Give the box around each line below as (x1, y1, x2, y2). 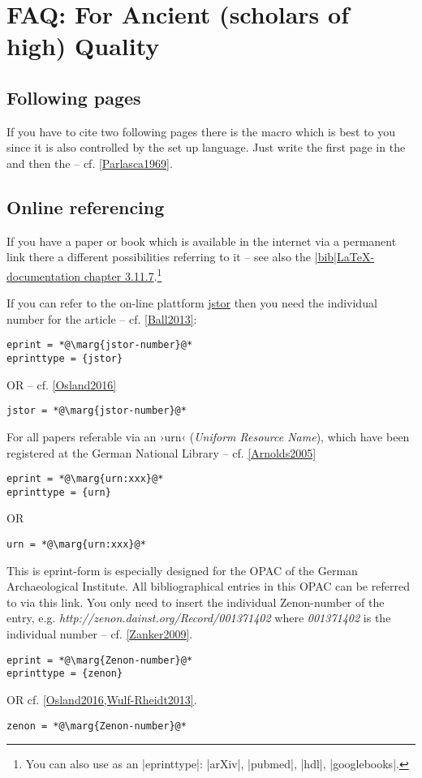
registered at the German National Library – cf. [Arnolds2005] (6, 444, 316, 461)
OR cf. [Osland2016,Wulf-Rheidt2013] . (6, 690, 197, 707)
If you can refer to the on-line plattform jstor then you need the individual (6, 294, 377, 312)
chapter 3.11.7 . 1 (84, 264, 162, 284)
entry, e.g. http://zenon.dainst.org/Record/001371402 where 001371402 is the (6, 609, 391, 626)
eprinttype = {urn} (6, 486, 111, 498)
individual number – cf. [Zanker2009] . (6, 625, 193, 643)
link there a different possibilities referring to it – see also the (6, 248, 312, 265)
